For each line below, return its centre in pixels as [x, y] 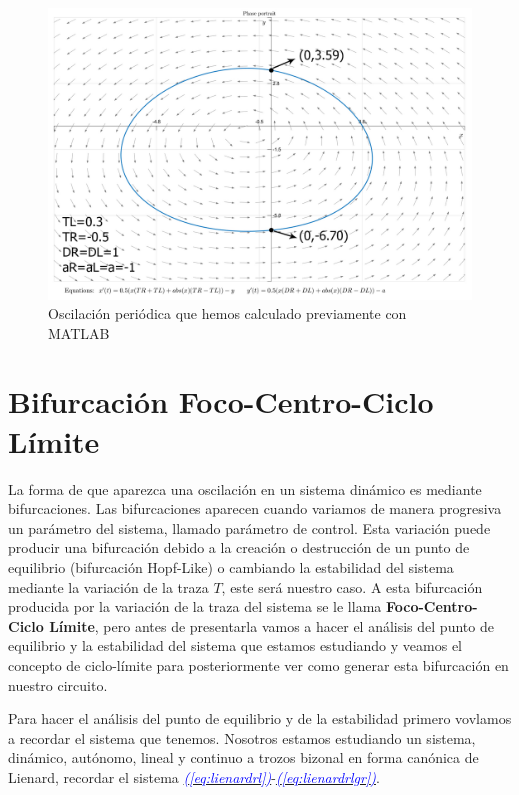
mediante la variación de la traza [108, 586]
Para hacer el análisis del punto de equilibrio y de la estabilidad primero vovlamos [260, 718]
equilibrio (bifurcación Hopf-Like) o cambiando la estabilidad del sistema [231, 566]
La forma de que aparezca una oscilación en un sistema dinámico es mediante [245, 488]
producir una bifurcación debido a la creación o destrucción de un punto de [239, 547]
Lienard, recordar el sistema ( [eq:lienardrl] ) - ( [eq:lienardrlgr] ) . [194, 776]
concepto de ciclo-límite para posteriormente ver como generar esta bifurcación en [258, 664]
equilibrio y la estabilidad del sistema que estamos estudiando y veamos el [235, 645]
